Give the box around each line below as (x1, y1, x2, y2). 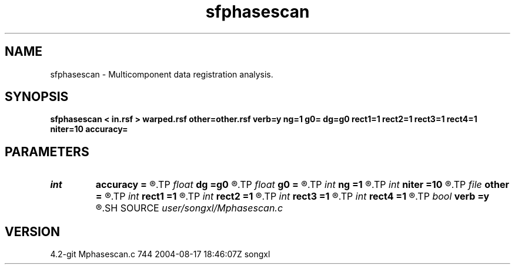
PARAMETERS (5, 144, 89, 159)
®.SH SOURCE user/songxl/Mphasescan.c (95, 202, 283, 214)
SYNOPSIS (5, 89, 69, 105)
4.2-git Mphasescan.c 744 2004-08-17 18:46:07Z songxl (50, 249, 270, 260)
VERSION (5, 224, 61, 239)
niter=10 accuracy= (50, 124, 128, 134)
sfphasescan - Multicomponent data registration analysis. (50, 69, 273, 79)
